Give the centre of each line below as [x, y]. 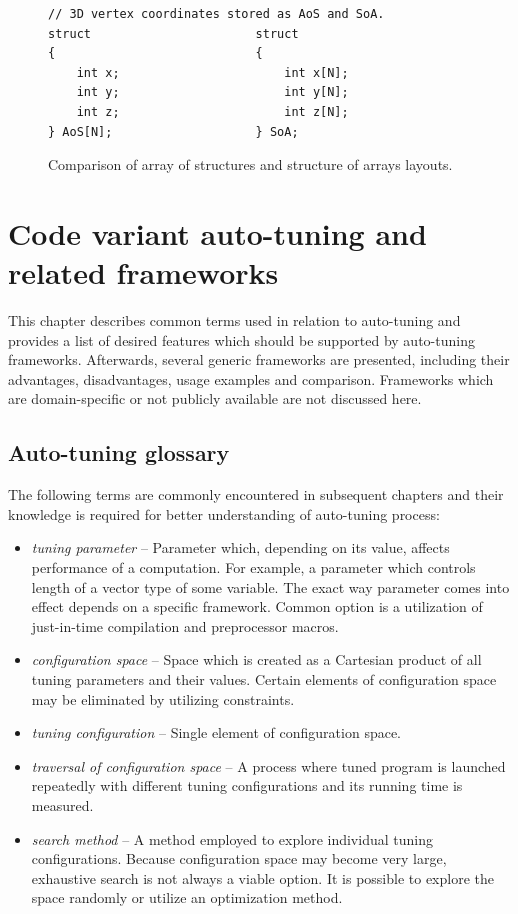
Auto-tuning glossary [119, 452]
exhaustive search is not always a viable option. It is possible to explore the [262, 877]
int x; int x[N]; [212, 72]
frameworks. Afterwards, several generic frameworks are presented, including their [259, 359]
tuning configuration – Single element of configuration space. [216, 732]
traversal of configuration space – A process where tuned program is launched [268, 765]
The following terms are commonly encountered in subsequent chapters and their [256, 494]
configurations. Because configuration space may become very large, [239, 858]
